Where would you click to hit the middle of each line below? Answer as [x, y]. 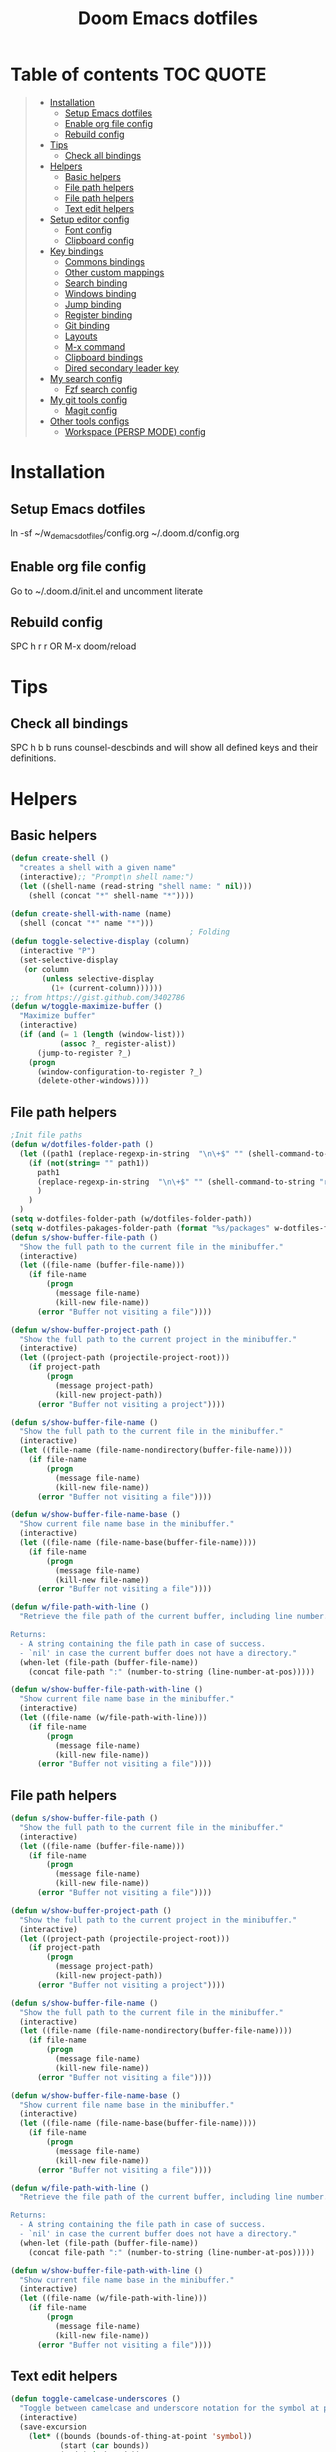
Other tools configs [89, 421]
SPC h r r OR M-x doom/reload [73, 646]
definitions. [33, 758]
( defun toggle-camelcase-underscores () [96, 2399]
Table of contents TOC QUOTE [138, 74]
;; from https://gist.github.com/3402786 [98, 997]
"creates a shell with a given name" [98, 868]
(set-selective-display [68, 960]
